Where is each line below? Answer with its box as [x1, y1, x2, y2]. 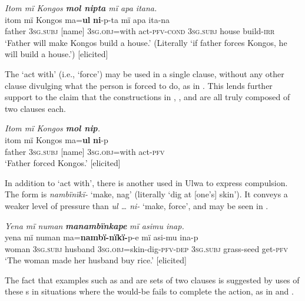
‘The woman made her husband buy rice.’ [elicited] [5, 254, 187, 266]
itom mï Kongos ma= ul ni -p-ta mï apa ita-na [5, 13, 170, 25]
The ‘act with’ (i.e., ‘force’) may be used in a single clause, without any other [5, 67, 284, 80]
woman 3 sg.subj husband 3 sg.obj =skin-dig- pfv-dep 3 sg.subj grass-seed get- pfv [5, 242, 289, 254]
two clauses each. [5, 102, 66, 114]
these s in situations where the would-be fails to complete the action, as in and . [5, 285, 294, 297]
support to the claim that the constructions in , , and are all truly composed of [5, 91, 290, 103]
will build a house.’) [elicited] [5, 48, 108, 60]
